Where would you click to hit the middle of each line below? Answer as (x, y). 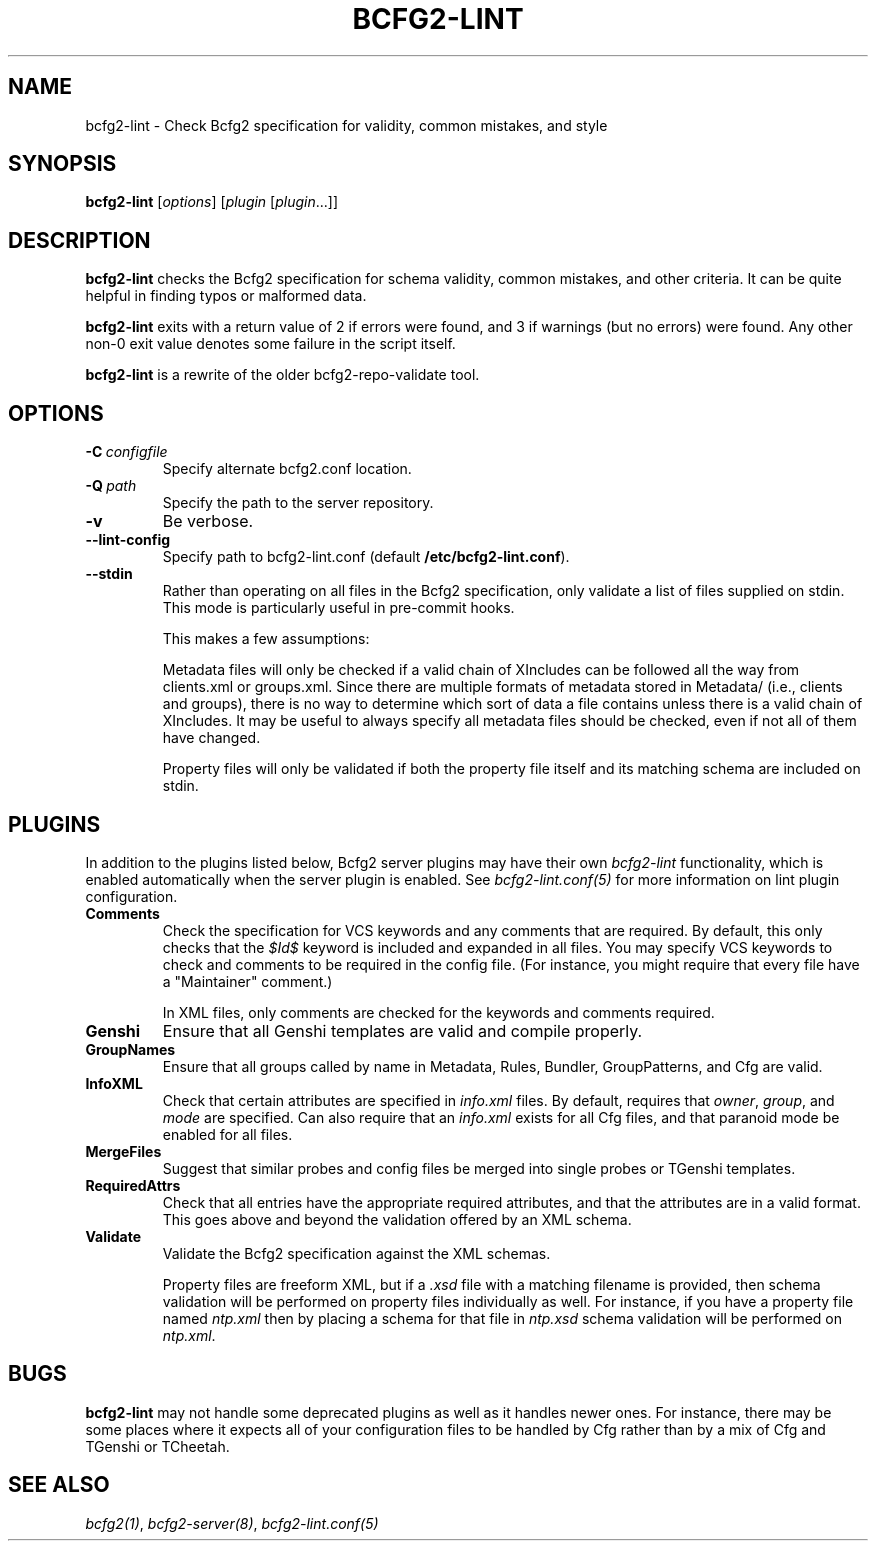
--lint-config (128, 540)
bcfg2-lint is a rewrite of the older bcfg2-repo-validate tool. (282, 375)
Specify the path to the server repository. (298, 503)
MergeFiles (123, 1151)
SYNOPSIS (62, 164)
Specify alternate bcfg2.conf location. (287, 469)
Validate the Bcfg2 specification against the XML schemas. (356, 1253)
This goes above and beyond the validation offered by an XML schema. (397, 1219)
